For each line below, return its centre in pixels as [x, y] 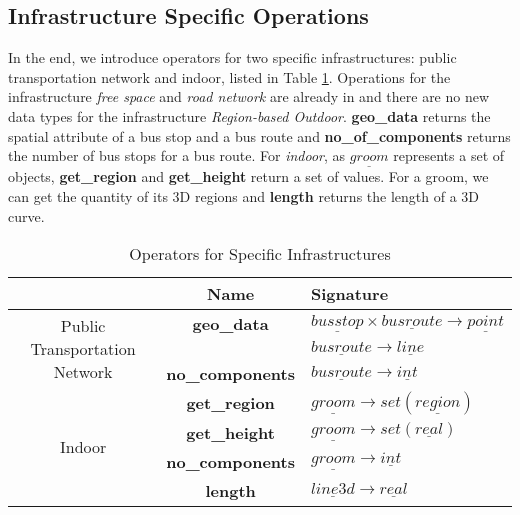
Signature [350, 294]
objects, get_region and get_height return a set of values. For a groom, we [248, 176]
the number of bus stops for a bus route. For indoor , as [177, 155]
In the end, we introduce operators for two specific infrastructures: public [232, 57]
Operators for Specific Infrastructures [260, 254]
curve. [26, 215]
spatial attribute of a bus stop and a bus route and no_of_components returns [259, 135]
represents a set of [449, 155]
